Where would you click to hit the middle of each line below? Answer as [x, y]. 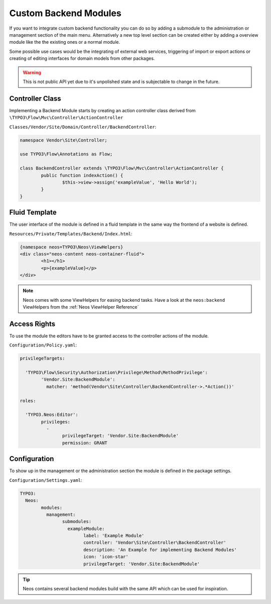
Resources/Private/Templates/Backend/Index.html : [71, 233]
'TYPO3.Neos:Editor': [52, 415]
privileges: [55, 422]
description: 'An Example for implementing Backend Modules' [160, 550]
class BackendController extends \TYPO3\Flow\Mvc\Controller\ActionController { [122, 168]
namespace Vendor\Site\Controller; [63, 140]
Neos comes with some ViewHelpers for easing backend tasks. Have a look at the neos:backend [124, 300]
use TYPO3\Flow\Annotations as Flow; [66, 154]
